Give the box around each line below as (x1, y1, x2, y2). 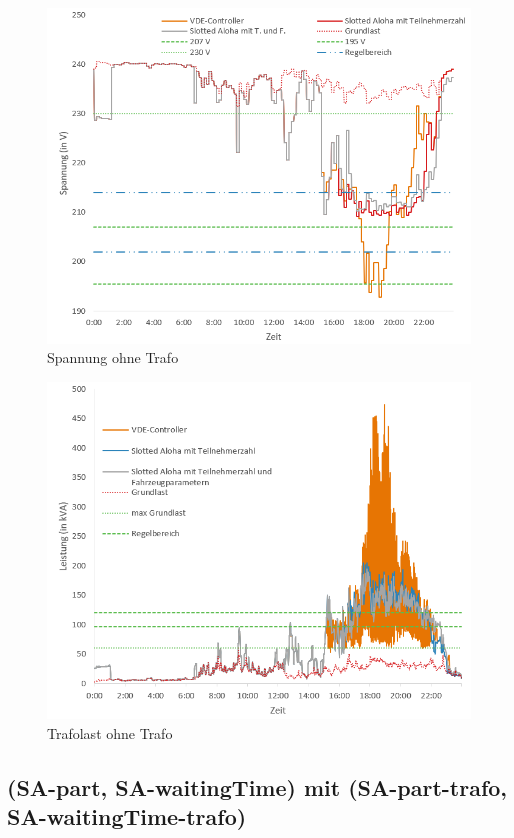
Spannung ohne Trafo (47, 347, 179, 368)
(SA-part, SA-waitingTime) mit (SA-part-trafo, (7, 772, 508, 803)
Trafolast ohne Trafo (47, 723, 173, 744)
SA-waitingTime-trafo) (7, 801, 247, 832)
